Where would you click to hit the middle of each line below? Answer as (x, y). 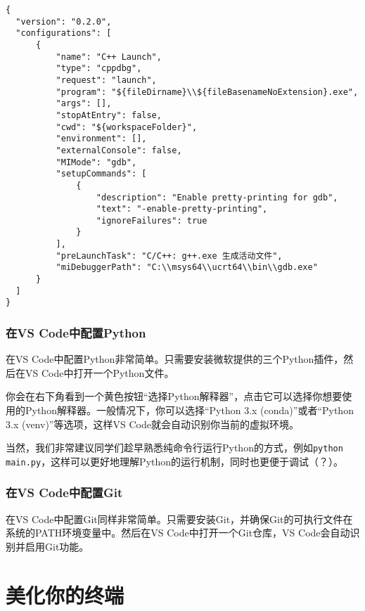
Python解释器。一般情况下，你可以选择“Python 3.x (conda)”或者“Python (189, 410)
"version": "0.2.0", (64, 21)
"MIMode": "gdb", (96, 162)
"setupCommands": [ (101, 174)
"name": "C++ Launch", (109, 57)
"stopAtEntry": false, (109, 115)
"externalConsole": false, (119, 150)
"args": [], (84, 104)
